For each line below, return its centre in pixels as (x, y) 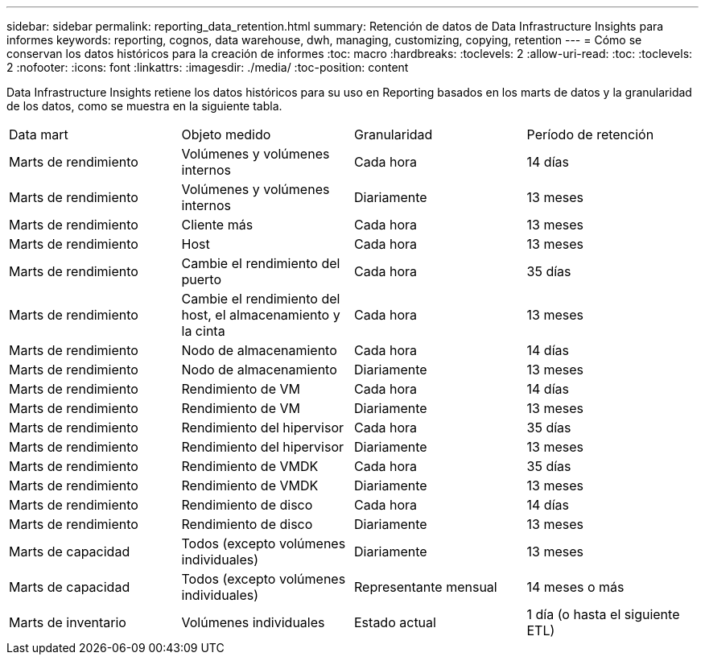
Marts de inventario (68, 622)
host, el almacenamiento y (261, 315)
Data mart (39, 134)
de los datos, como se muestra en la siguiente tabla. (144, 106)
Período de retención (590, 134)
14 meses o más (575, 587)
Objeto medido (226, 134)
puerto (202, 279)
